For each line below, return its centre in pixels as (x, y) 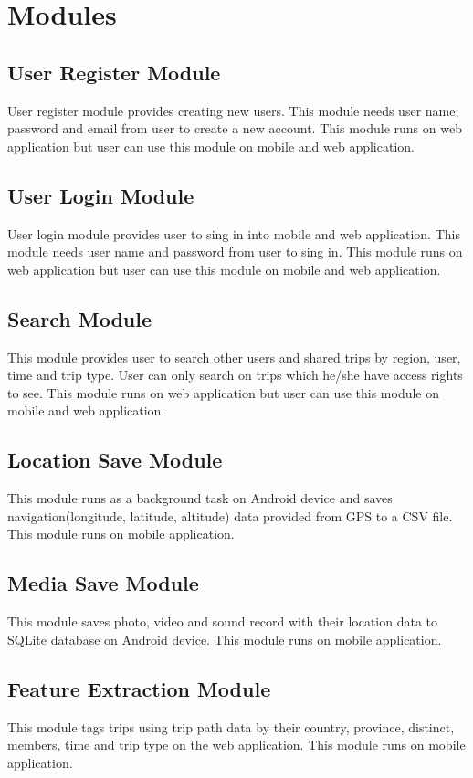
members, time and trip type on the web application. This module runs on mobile (236, 745)
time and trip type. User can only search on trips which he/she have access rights (235, 375)
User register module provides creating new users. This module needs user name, (233, 110)
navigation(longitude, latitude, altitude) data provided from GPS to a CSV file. (230, 515)
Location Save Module (115, 460)
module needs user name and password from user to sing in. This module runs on (235, 252)
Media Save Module (103, 583)
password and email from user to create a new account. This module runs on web (235, 128)
